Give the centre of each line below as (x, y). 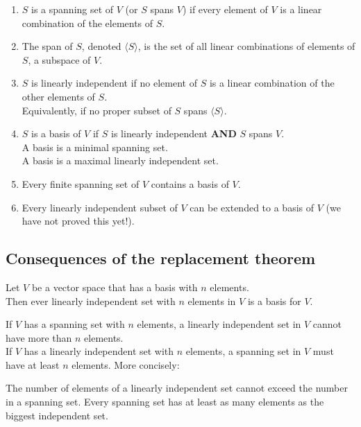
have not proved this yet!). (78, 221)
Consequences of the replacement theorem (161, 258)
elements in (212, 300)
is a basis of (56, 133)
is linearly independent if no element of (114, 83)
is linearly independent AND (174, 133)
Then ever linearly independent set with (91, 300)
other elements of (58, 96)
